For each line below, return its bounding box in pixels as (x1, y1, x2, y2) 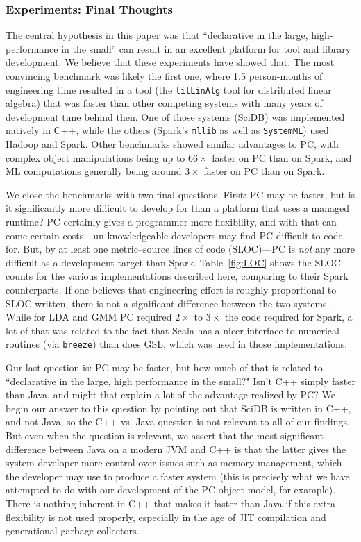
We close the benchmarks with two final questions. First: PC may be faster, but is (6, 187, 355, 201)
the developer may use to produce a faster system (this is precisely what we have (6, 468, 350, 483)
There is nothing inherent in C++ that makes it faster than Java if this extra (6, 496, 336, 510)
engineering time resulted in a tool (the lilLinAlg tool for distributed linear (6, 82, 332, 96)
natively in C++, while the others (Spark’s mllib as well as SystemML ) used (6, 123, 329, 137)
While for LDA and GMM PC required (6, 310, 172, 324)
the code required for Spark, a (224, 310, 353, 324)
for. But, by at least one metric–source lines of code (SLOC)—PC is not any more (6, 242, 355, 256)
